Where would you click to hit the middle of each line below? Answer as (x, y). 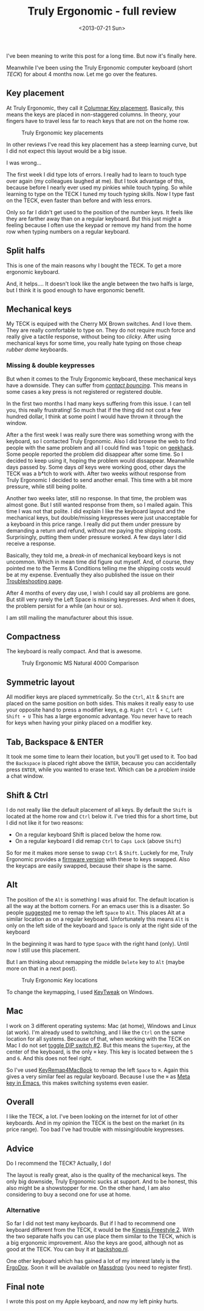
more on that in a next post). (42, 968)
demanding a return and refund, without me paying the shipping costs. (95, 530)
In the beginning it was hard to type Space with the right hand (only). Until (98, 943)
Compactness (33, 637)
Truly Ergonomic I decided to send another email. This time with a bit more (99, 480)
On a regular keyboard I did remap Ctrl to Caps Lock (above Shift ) (98, 841)
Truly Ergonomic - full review (102, 11)
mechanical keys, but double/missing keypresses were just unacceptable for (102, 517)
